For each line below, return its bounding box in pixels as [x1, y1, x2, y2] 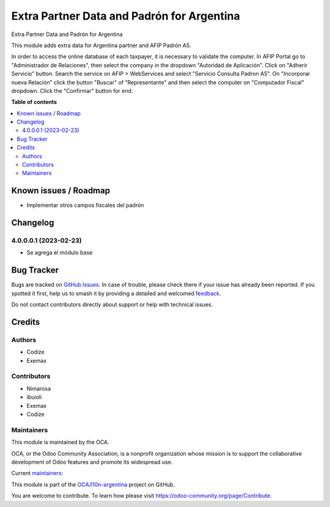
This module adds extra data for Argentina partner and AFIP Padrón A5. [11, 42, 191, 49]
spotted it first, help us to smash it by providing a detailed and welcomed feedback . [11, 289, 221, 297]
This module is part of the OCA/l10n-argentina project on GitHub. [11, 481, 175, 488]
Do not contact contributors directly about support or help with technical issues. [11, 301, 213, 308]
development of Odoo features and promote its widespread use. [11, 458, 173, 465]
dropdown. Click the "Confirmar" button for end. [11, 87, 133, 94]
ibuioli [26, 393, 42, 401]
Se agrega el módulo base [26, 249, 93, 256]
